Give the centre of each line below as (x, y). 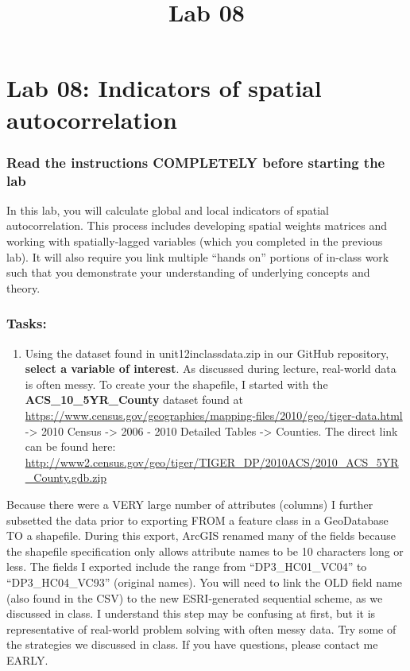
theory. (23, 287)
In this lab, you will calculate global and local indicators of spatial (168, 209)
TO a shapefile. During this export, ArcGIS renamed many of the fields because (201, 535)
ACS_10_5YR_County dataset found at (134, 399)
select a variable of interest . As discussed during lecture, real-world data (211, 368)
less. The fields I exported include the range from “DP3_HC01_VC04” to (187, 566)
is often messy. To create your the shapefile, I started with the (176, 384)
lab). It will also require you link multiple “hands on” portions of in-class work (198, 256)
